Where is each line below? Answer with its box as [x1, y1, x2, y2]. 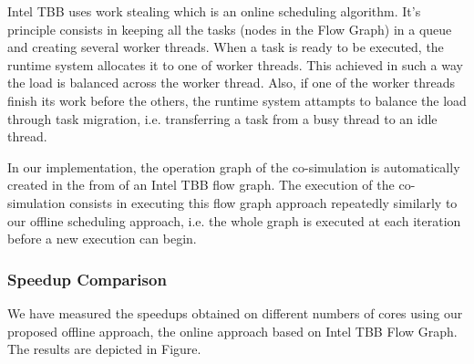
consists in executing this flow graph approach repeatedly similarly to [69, 192, 458, 212]
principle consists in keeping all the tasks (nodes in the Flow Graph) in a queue [7, 19, 452, 38]
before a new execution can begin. [7, 229, 197, 248]
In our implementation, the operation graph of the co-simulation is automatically [7, 157, 460, 176]
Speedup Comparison [7, 267, 167, 290]
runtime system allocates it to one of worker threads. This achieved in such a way [7, 55, 463, 74]
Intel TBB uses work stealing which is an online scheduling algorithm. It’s [7, 2, 421, 20]
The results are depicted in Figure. [7, 339, 201, 359]
